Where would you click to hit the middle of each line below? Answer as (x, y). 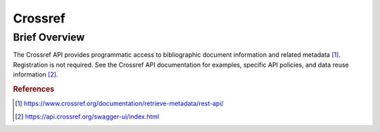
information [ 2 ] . (36, 74)
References (34, 89)
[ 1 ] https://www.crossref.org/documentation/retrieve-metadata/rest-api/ (120, 104)
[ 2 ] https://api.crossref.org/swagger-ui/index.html (87, 117)
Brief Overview (49, 37)
